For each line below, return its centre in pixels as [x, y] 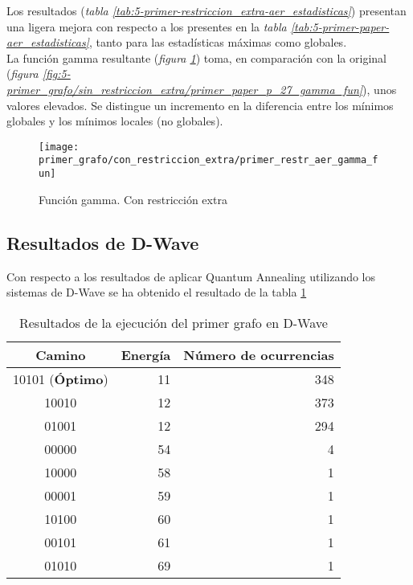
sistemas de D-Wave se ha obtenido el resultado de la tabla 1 [157, 292]
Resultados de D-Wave [103, 242]
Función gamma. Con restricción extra [133, 199]
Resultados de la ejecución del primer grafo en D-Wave [173, 322]
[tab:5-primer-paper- [340, 26]
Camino [61, 354]
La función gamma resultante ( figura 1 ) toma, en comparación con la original [196, 57]
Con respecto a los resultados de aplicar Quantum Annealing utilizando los [191, 276]
